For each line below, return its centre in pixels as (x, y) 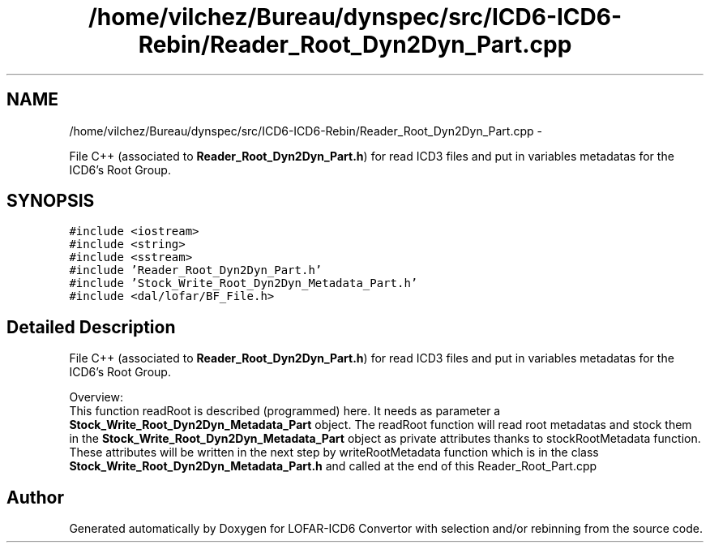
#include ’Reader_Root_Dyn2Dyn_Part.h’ (196, 270)
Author (35, 497)
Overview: (96, 397)
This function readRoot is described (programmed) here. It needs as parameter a (285, 411)
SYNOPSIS (51, 201)
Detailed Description (91, 327)
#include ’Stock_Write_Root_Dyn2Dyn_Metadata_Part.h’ (244, 283)
